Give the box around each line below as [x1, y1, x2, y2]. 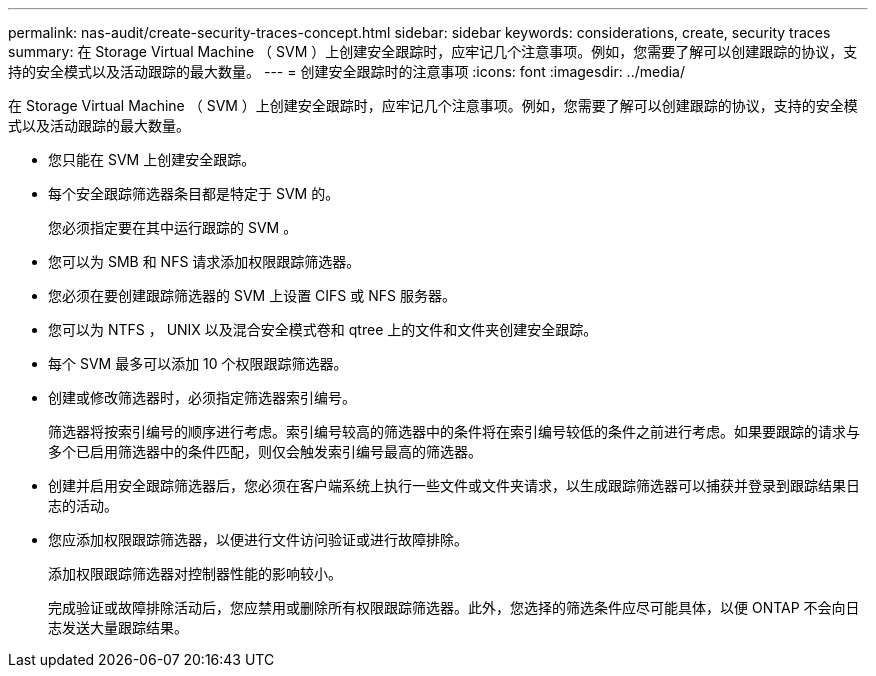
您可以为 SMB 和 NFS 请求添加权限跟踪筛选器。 [48, 253, 361, 270]
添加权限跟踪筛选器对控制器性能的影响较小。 [48, 565, 342, 582]
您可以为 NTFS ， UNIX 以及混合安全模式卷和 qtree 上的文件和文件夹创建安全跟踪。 [48, 321, 598, 338]
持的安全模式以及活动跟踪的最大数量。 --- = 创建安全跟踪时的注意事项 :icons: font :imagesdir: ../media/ [8, 63, 686, 80]
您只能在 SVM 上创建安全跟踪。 [48, 151, 256, 168]
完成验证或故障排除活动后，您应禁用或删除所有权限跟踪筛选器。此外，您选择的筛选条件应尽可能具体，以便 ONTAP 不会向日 [48, 599, 860, 616]
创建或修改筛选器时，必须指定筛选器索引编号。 [48, 389, 356, 406]
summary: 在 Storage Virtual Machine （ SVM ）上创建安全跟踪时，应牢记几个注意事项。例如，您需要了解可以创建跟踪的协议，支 [8, 43, 858, 60]
